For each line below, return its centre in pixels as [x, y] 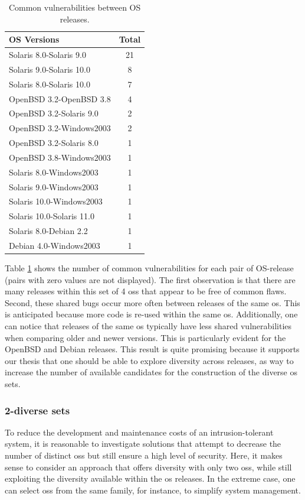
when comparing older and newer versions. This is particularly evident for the [145, 337]
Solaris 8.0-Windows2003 [54, 172]
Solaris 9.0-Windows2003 [54, 186]
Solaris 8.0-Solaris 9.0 [47, 55]
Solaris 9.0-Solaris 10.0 [50, 69]
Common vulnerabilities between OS [75, 7]
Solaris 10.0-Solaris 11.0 [52, 216]
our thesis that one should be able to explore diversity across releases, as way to [149, 360]
